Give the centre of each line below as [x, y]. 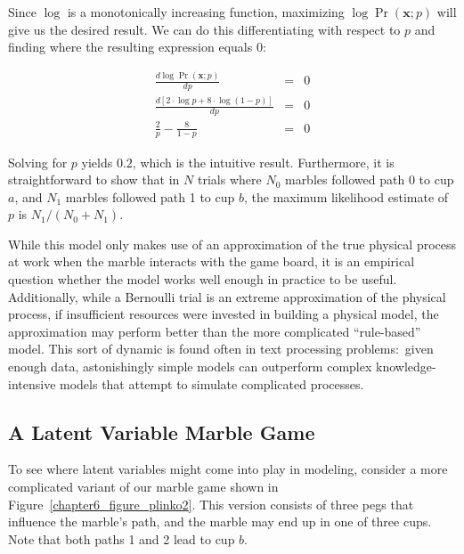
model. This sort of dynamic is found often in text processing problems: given [221, 349]
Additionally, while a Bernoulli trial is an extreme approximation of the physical [227, 296]
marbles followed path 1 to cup [150, 196]
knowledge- [406, 367]
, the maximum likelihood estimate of [346, 196]
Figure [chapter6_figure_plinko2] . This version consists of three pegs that [211, 504]
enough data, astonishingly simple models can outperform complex [190, 367]
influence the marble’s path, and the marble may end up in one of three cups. [220, 521]
